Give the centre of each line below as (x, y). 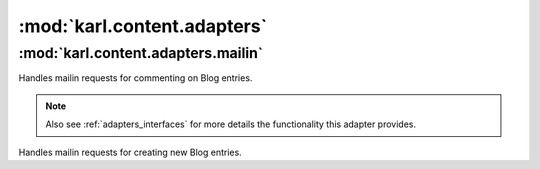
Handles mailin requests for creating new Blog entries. (130, 152)
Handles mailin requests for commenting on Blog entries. (135, 78)
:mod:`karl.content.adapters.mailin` (141, 53)
